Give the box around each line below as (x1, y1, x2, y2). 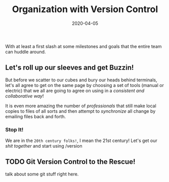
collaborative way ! (5, 93, 44, 99)
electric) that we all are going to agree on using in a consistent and (5, 87, 145, 94)
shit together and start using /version (5, 143, 82, 149)
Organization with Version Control (12, 4, 158, 15)
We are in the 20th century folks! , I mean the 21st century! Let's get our (5, 138, 158, 144)
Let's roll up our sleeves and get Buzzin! (5, 63, 134, 72)
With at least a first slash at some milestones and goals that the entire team (5, 43, 162, 49)
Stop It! (5, 126, 24, 133)
